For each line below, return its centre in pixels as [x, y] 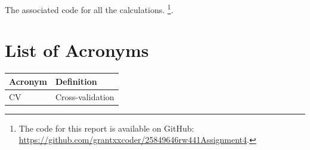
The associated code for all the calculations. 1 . [89, 9]
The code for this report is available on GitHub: [106, 128]
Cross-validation [85, 96]
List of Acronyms [77, 50]
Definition [76, 81]
